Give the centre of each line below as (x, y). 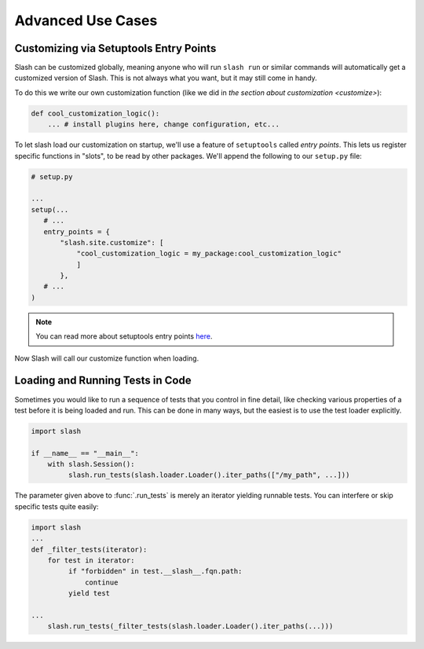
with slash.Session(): (91, 464)
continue (102, 582)
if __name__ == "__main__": (85, 453)
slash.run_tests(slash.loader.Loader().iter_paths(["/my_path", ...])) (209, 475)
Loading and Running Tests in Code (103, 381)
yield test (89, 594)
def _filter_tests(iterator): (89, 549)
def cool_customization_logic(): (95, 113)
